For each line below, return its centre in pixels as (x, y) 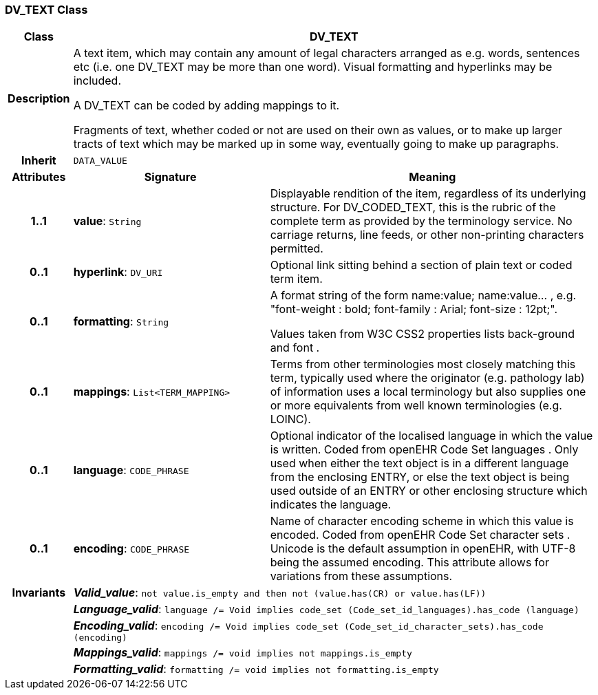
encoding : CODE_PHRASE (131, 549)
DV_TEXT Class (46, 10)
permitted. (297, 249)
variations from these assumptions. (361, 576)
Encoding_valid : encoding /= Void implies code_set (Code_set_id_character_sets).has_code (308, 626)
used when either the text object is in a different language (419, 463)
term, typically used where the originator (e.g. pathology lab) (427, 378)
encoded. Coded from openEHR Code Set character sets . (420, 535)
